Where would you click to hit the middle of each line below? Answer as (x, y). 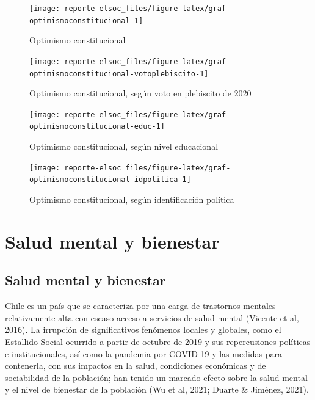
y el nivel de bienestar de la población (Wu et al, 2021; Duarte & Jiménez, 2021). (157, 389)
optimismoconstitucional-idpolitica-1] (110, 180)
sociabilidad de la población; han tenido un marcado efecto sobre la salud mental (156, 377)
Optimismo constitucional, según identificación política (132, 199)
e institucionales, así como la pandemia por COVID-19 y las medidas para (144, 353)
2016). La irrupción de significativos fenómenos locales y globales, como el (143, 329)
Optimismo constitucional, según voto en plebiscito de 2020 (140, 93)
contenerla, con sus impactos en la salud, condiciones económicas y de (136, 365)
